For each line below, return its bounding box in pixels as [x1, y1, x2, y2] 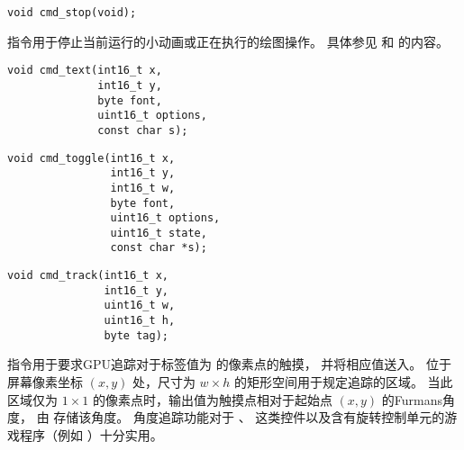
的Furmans [381, 390, 443, 409]
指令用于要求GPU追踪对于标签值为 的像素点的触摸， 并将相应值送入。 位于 [7, 355, 452, 373]
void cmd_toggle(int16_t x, [7, 151, 176, 165]
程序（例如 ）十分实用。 [19, 425, 163, 444]
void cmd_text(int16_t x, [7, 64, 162, 77]
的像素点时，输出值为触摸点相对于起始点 [92, 390, 332, 409]
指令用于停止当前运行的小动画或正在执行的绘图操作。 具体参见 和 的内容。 [7, 31, 449, 50]
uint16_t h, [104, 314, 176, 328]
